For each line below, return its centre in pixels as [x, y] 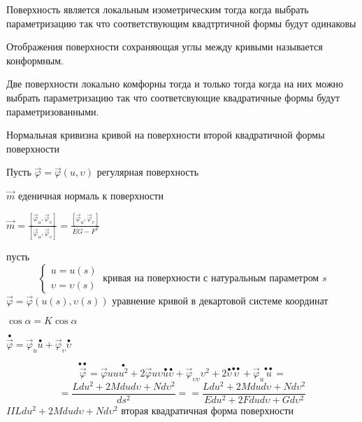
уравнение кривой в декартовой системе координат [220, 300]
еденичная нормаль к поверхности [90, 195]
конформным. [35, 60]
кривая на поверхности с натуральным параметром [211, 278]
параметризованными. [53, 111]
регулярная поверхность [148, 172]
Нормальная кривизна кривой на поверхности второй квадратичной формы [166, 135]
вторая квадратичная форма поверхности [208, 410]
